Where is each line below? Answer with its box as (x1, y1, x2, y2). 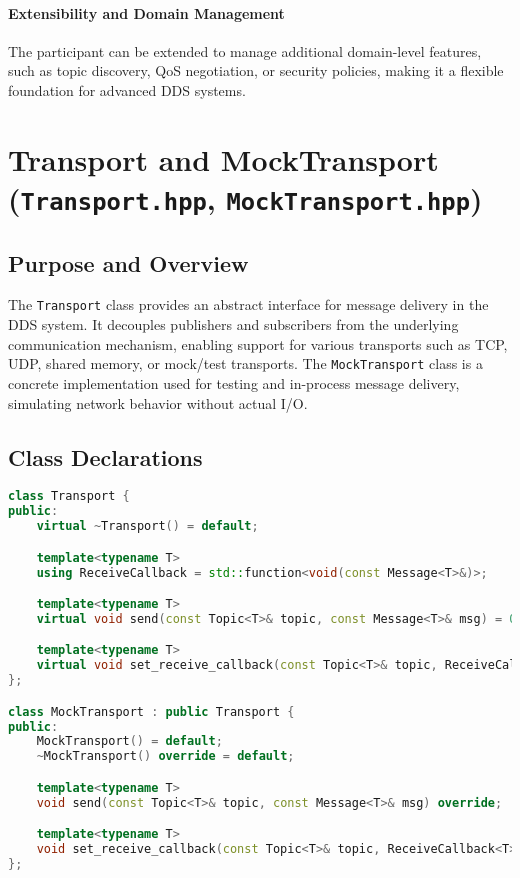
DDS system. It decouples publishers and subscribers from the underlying (8, 314, 459, 335)
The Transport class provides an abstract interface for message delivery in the (8, 294, 489, 315)
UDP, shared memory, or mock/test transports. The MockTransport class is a (8, 353, 483, 374)
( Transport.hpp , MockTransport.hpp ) (8, 177, 483, 218)
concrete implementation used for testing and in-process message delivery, (8, 372, 460, 393)
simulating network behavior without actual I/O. (8, 392, 308, 413)
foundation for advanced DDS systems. (8, 79, 246, 100)
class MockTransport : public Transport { (8, 704, 295, 719)
